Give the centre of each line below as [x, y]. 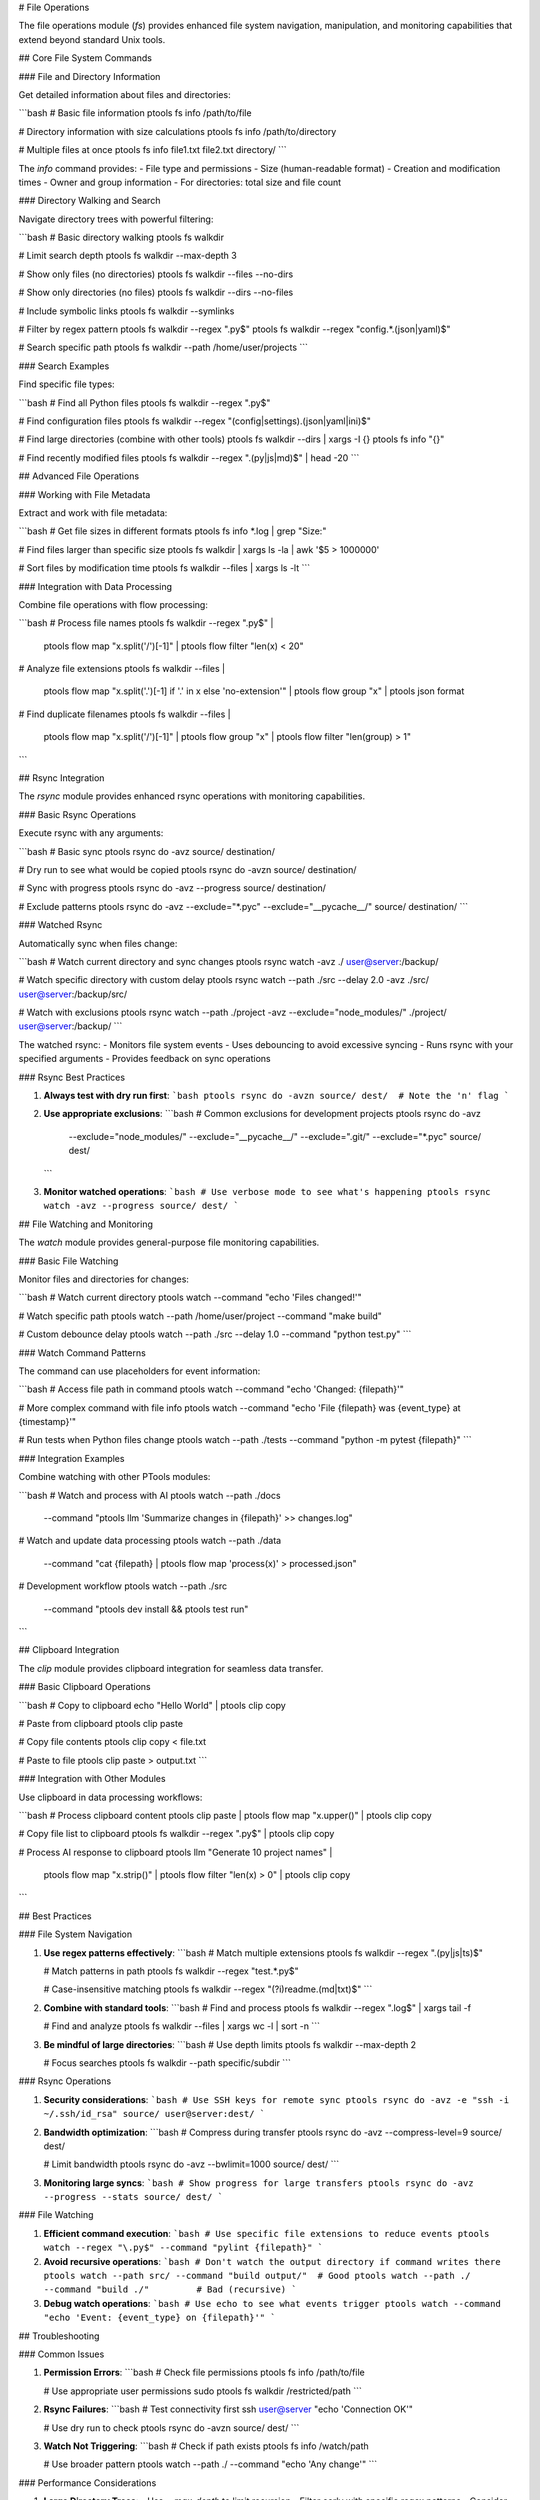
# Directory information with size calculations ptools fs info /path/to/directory [177, 131]
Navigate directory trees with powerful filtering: [116, 219]
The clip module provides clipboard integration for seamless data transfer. [171, 1668]
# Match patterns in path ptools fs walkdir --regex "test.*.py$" [171, 1971]
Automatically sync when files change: [98, 943]
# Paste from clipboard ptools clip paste [101, 1723]
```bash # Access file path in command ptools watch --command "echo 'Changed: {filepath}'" [211, 1389]
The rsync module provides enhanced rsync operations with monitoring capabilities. [191, 796]
